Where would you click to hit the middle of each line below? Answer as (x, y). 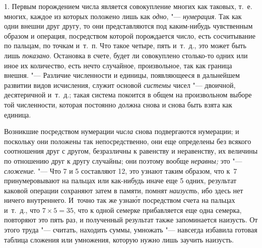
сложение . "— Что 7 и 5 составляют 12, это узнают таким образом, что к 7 (121, 170)
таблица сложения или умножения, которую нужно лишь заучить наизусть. (119, 239)
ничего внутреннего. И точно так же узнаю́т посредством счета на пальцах (120, 200)
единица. (18, 114)
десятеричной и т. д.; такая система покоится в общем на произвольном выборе (128, 95)
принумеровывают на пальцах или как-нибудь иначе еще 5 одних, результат (120, 180)
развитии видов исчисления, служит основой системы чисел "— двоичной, (120, 85)
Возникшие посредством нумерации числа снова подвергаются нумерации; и (122, 131)
